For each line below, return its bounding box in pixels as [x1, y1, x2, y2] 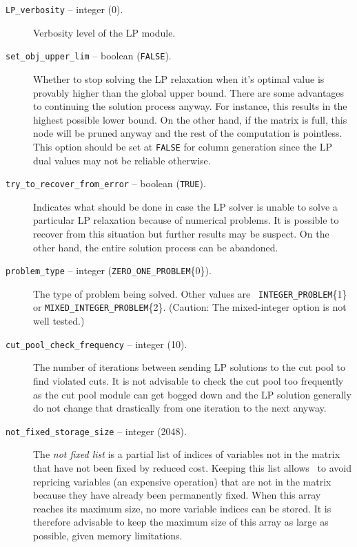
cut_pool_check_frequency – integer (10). [6, 336, 187, 351]
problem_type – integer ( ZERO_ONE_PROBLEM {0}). [6, 263, 212, 278]
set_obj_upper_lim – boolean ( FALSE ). [6, 48, 172, 63]
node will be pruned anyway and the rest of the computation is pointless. [33, 126, 343, 140]
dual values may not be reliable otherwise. [33, 153, 211, 167]
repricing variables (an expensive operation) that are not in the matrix [33, 474, 331, 488]
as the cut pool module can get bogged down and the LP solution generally [33, 387, 351, 401]
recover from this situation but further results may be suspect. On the [33, 226, 329, 240]
